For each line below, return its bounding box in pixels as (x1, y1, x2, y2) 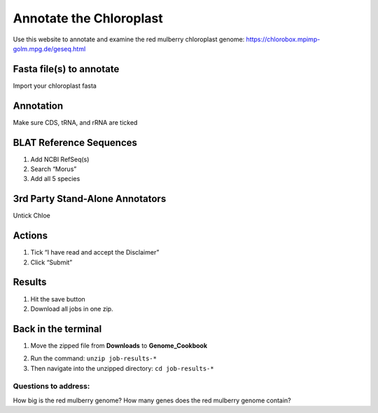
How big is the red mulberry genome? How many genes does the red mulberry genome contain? (13, 396, 291, 405)
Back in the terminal (13, 323, 102, 334)
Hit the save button (30, 294, 85, 303)
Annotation (13, 100, 64, 111)
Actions (13, 230, 48, 242)
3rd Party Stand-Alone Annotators (13, 193, 167, 205)
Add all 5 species (30, 175, 80, 183)
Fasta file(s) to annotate (13, 63, 120, 75)
